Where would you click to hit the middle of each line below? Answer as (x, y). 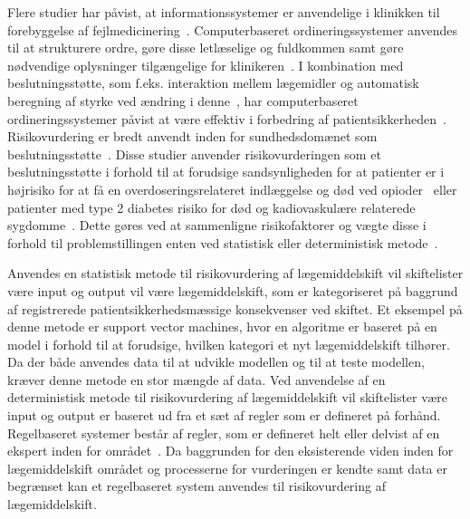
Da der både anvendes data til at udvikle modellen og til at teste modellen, (216, 362)
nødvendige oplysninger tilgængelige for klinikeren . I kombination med (206, 65)
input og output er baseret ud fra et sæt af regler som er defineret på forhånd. (224, 415)
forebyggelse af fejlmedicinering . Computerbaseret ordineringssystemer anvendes (232, 29)
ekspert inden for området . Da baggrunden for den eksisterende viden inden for (230, 451)
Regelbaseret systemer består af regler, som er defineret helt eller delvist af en (224, 432)
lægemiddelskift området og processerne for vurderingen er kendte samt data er (227, 468)
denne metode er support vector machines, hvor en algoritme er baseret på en (222, 327)
